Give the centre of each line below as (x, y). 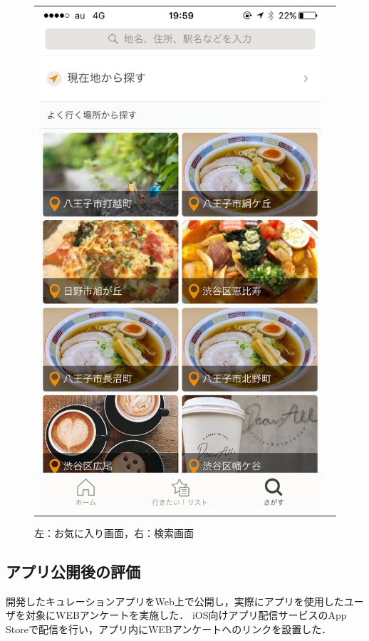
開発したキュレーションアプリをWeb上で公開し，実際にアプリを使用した (175, 601)
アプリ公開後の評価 (73, 572)
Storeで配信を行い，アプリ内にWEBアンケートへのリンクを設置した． (169, 629)
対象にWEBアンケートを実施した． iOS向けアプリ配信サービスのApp (186, 615)
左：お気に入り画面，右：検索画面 (114, 533)
